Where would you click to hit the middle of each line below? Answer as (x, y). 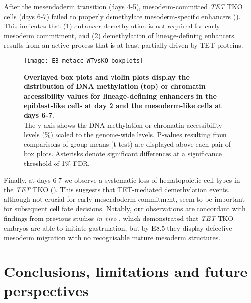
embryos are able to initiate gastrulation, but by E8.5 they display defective (118, 228)
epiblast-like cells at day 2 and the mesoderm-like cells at (123, 105)
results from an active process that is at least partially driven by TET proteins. (124, 45)
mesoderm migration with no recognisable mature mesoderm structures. (112, 237)
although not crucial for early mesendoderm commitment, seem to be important (124, 199)
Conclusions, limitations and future (126, 271)
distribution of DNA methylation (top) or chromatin (115, 86)
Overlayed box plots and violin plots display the (107, 76)
